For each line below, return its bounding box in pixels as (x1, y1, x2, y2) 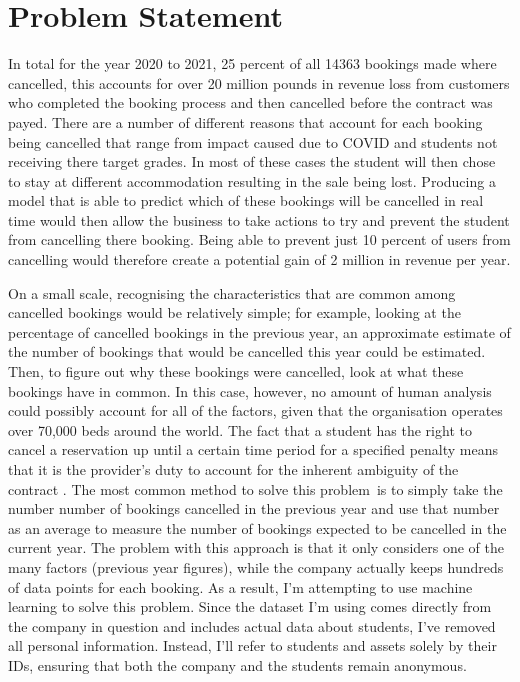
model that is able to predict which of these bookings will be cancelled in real (8, 190, 484, 211)
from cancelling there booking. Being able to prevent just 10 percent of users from (8, 229, 511, 250)
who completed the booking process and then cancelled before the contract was (8, 92, 493, 113)
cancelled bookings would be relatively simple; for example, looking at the (8, 302, 461, 323)
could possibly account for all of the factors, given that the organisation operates (8, 400, 503, 421)
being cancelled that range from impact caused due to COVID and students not (8, 131, 498, 152)
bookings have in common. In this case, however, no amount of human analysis (8, 380, 492, 401)
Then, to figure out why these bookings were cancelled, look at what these (8, 361, 464, 382)
